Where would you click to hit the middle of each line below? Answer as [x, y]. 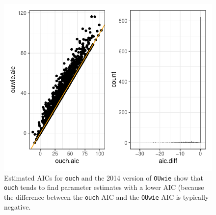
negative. [17, 206]
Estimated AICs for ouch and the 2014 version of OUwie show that [104, 177]
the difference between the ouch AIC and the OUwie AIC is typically [107, 197]
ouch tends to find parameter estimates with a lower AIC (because [104, 187]
